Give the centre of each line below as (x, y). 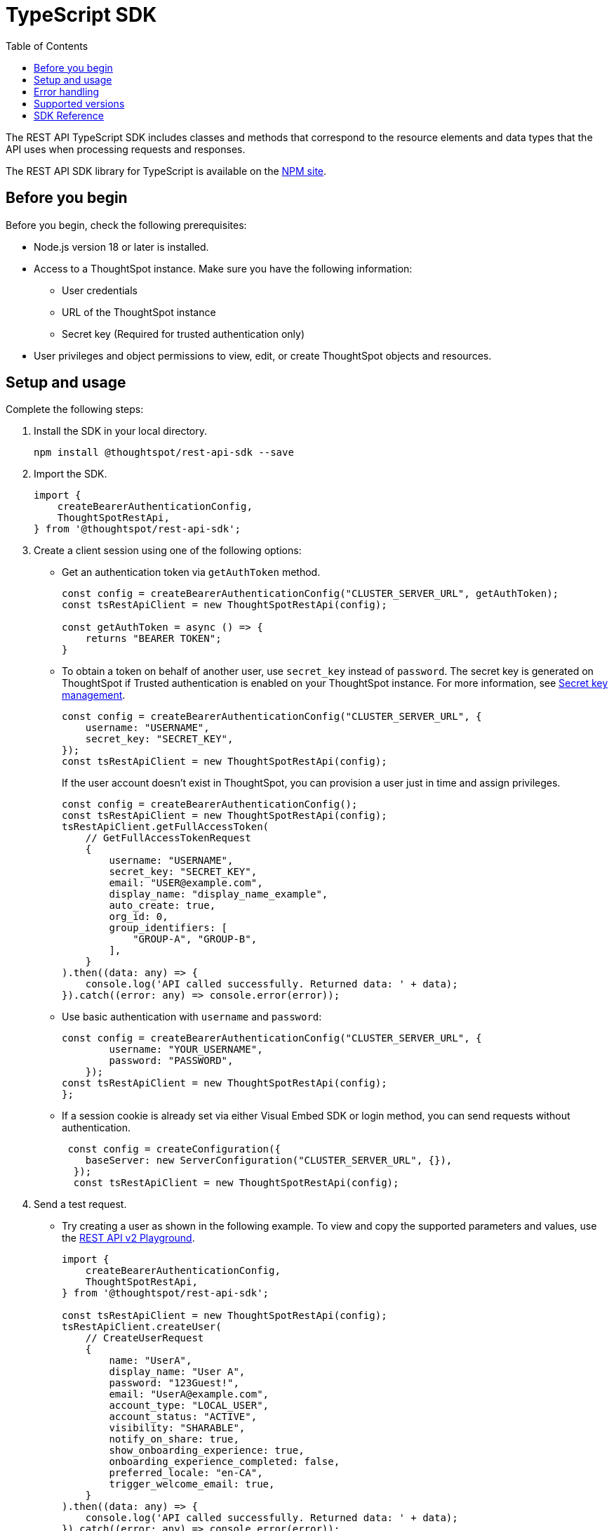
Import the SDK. (71, 474)
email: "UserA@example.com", (189, 1394)
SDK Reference (69, 115)
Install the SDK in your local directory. (120, 431)
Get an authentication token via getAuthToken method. (191, 572)
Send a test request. (80, 1204)
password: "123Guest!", (174, 1383)
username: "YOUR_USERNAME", (186, 1050)
